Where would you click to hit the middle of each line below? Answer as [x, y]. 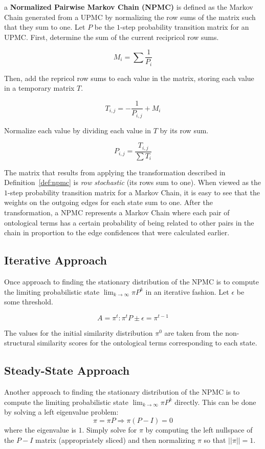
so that [215, 440]
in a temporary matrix [39, 88]
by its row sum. [184, 130]
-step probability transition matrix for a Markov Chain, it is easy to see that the [134, 192]
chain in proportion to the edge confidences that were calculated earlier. [117, 232]
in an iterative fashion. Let [187, 291]
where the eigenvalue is [40, 430]
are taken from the [194, 332]
